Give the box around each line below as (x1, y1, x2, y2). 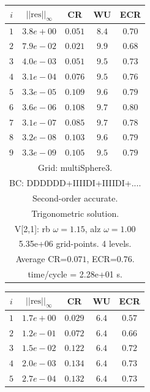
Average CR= (15, 252, 67, 265)
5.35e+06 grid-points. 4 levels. (18, 237, 132, 250)
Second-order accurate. (32, 191, 118, 204)
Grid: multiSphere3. (38, 161, 113, 174)
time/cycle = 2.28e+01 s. (28, 268, 122, 281)
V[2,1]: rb (14, 222, 50, 235)
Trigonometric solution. (31, 206, 119, 219)
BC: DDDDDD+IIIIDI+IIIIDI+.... (9, 176, 141, 189)
